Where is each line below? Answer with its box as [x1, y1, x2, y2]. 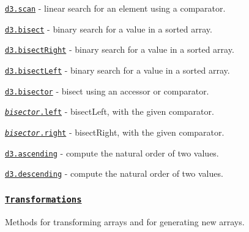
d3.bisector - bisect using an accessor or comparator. [5, 84, 209, 97]
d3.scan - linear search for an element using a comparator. [5, 2, 226, 14]
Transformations [5, 194, 82, 204]
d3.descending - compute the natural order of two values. [5, 167, 223, 180]
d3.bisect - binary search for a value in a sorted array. [5, 22, 212, 35]
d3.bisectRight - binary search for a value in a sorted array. [5, 43, 234, 56]
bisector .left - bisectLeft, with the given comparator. [5, 105, 214, 118]
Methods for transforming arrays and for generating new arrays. [5, 215, 245, 228]
